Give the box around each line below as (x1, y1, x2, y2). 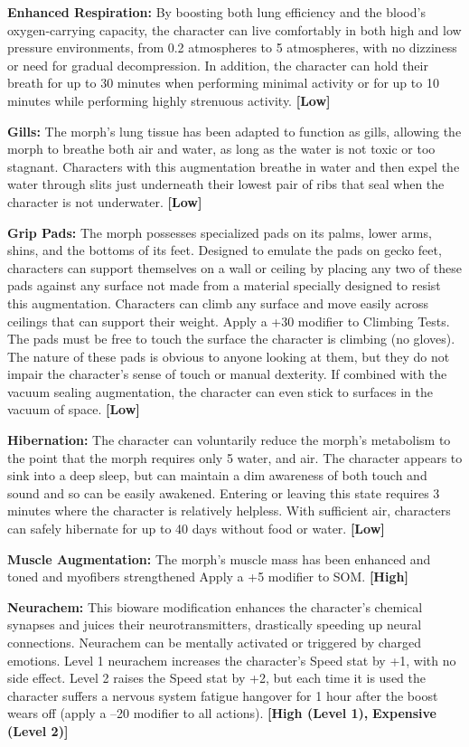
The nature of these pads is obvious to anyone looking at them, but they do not (7, 346, 450, 365)
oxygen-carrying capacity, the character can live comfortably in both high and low (7, 20, 462, 39)
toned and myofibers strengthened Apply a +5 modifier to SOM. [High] (7, 567, 408, 586)
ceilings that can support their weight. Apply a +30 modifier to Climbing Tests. (7, 311, 450, 330)
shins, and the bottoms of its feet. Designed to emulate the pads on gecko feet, (7, 241, 442, 260)
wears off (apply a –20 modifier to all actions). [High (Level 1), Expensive (7, 704, 436, 723)
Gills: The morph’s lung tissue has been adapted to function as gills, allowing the (7, 121, 462, 140)
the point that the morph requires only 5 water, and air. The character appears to (7, 448, 463, 467)
